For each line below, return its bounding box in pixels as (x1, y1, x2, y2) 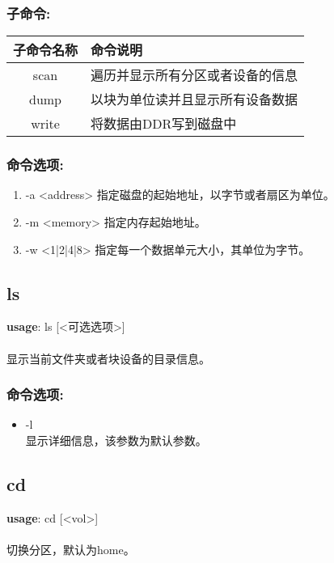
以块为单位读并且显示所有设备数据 (91, 90, 298, 109)
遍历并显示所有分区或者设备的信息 (91, 66, 298, 85)
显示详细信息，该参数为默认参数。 (25, 432, 207, 449)
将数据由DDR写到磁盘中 (91, 114, 237, 133)
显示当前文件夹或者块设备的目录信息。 (6, 349, 210, 366)
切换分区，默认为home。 (6, 541, 135, 557)
